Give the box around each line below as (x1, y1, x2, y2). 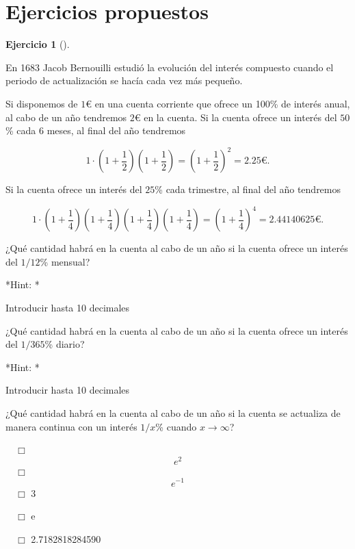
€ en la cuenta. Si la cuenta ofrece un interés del (134, 110, 337, 124)
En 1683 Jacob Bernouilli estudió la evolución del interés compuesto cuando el (5, 60, 334, 74)
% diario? (44, 337, 85, 351)
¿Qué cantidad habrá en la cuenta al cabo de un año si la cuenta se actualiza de (5, 406, 341, 420)
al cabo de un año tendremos (5, 110, 127, 124)
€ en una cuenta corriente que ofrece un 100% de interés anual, (86, 96, 350, 110)
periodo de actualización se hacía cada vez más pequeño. (5, 73, 243, 88)
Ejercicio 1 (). (5, 37, 70, 51)
